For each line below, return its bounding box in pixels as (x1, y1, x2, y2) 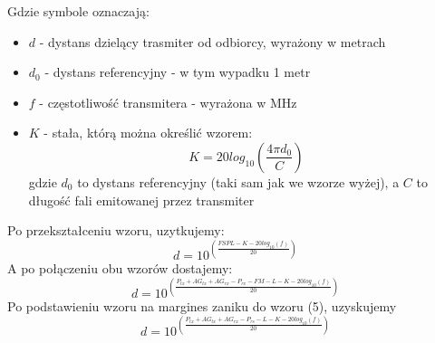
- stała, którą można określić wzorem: (43, 123, 253, 142)
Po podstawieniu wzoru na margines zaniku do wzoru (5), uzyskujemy (7, 297, 397, 316)
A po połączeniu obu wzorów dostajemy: (7, 259, 233, 278)
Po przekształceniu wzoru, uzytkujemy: (7, 221, 225, 240)
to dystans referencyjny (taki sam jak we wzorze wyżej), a (77, 172, 400, 191)
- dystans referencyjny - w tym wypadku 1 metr (44, 62, 311, 81)
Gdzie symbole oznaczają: (7, 2, 150, 20)
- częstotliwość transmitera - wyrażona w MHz (39, 92, 297, 111)
